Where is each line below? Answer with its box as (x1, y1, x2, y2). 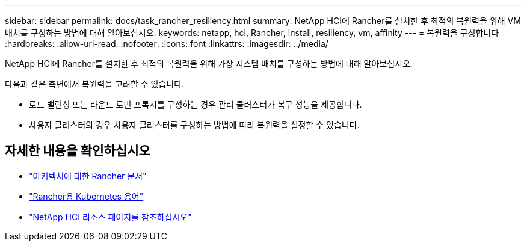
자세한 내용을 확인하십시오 (5, 143, 150, 159)
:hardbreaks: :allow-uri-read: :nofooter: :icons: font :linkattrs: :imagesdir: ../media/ (5, 38, 328, 49)
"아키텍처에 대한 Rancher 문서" (29, 170, 147, 181)
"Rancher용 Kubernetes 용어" (29, 191, 144, 201)
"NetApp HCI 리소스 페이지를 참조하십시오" (29, 211, 192, 222)
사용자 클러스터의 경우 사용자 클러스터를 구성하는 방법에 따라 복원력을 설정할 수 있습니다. (29, 120, 360, 130)
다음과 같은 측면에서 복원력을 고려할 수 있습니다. (5, 79, 185, 89)
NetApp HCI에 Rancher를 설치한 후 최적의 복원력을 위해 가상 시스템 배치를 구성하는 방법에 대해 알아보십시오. (5, 58, 413, 69)
